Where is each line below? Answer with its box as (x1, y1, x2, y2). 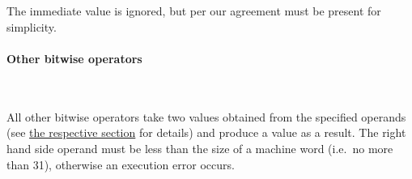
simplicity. (6, 18, 57, 35)
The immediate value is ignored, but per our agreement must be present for (6, 2, 381, 19)
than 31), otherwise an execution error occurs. (6, 156, 235, 173)
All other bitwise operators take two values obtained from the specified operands (6, 108, 406, 125)
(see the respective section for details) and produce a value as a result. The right (6, 124, 406, 141)
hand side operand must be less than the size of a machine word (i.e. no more (6, 139, 393, 156)
